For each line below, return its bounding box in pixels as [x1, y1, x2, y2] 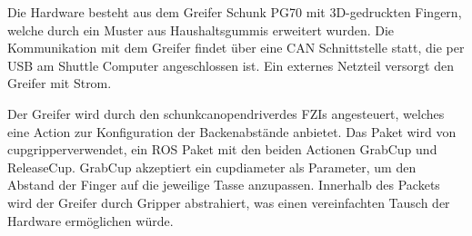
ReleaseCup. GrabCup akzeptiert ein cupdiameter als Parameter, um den [7, 157, 417, 176]
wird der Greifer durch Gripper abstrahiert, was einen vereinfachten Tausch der [7, 192, 450, 211]
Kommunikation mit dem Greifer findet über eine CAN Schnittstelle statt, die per [7, 38, 465, 57]
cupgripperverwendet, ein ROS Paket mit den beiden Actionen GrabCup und [7, 140, 437, 159]
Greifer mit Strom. [7, 74, 112, 93]
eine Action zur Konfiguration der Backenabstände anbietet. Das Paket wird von [7, 122, 457, 141]
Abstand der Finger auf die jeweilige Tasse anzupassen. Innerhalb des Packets [7, 175, 440, 194]
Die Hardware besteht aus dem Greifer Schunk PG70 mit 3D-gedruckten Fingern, [7, 3, 462, 21]
